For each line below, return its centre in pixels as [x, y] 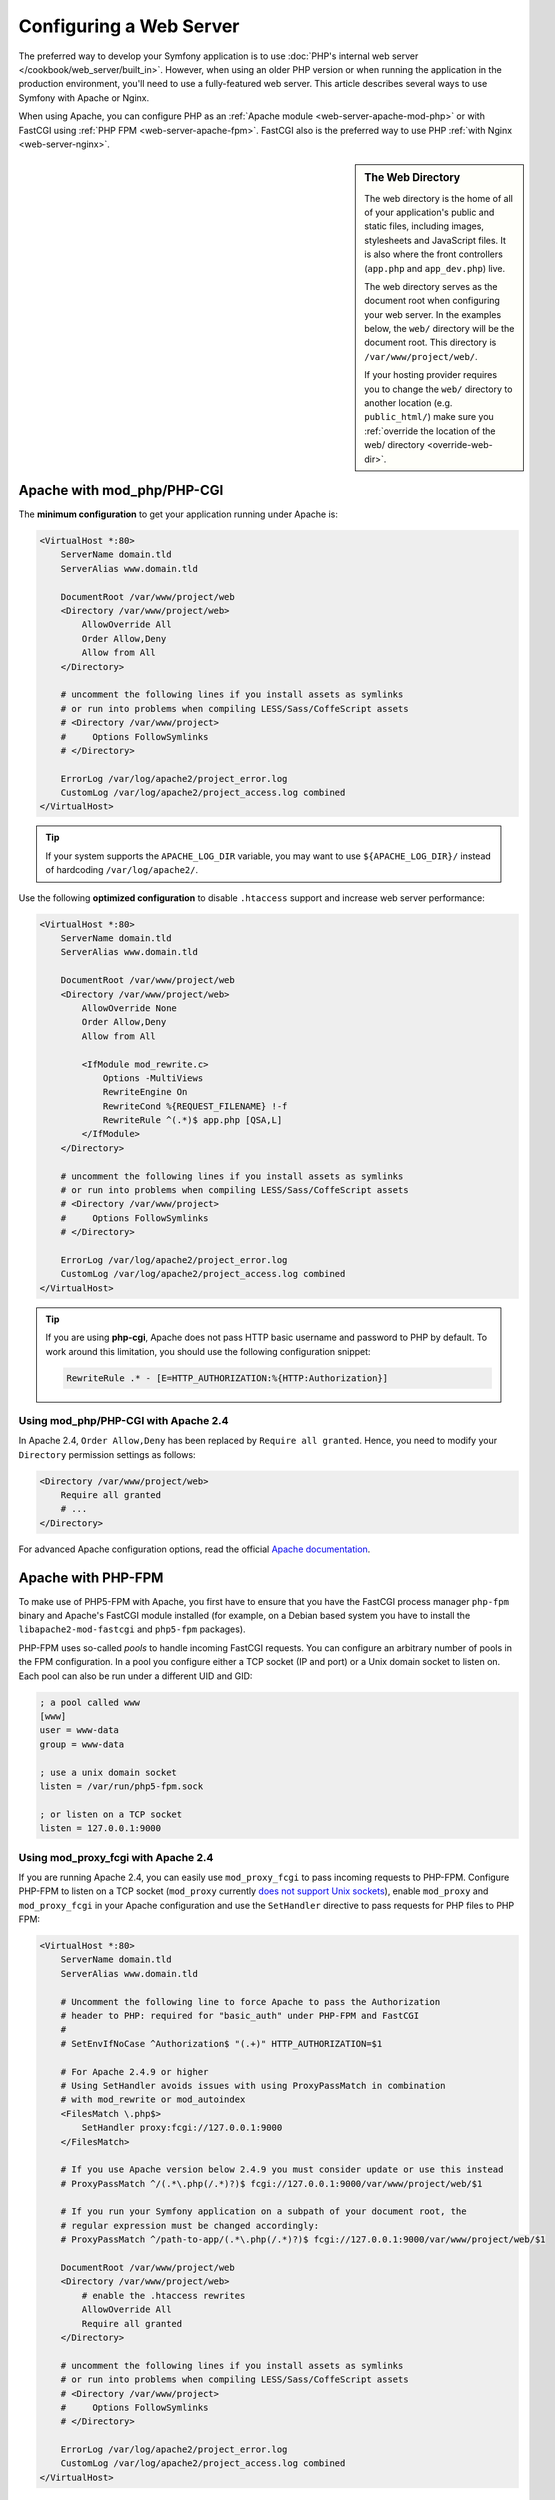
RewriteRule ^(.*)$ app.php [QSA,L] [192, 1120]
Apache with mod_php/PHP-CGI [121, 490]
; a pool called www [89, 1702]
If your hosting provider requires [431, 375]
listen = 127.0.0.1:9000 [100, 1828]
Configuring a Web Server [129, 26]
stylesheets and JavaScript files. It [435, 240]
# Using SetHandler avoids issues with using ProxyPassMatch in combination [253, 2085]
